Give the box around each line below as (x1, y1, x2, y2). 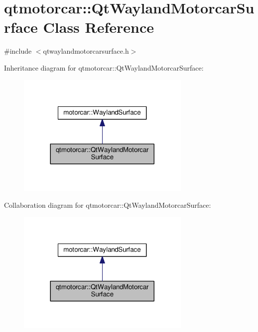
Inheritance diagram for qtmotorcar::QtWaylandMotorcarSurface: (4, 62, 204, 73)
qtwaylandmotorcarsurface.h (43, 46, 129, 56)
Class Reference (43, 17, 154, 37)
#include (4, 46, 32, 56)
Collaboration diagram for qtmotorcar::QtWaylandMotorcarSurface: (4, 199, 211, 210)
